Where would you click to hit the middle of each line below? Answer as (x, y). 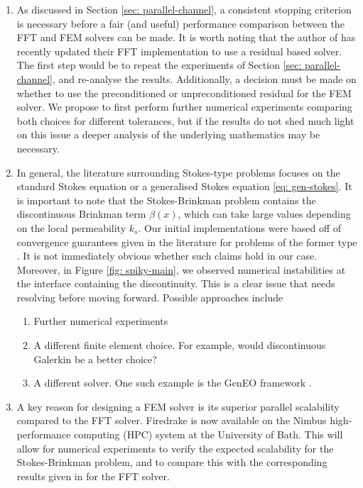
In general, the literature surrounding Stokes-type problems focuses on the (178, 172)
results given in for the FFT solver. (93, 476)
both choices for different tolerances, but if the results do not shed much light (185, 120)
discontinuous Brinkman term (81, 214)
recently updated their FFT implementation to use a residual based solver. (179, 51)
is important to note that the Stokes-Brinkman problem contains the (166, 200)
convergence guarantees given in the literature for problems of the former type (187, 242)
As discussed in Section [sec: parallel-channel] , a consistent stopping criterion (184, 9)
